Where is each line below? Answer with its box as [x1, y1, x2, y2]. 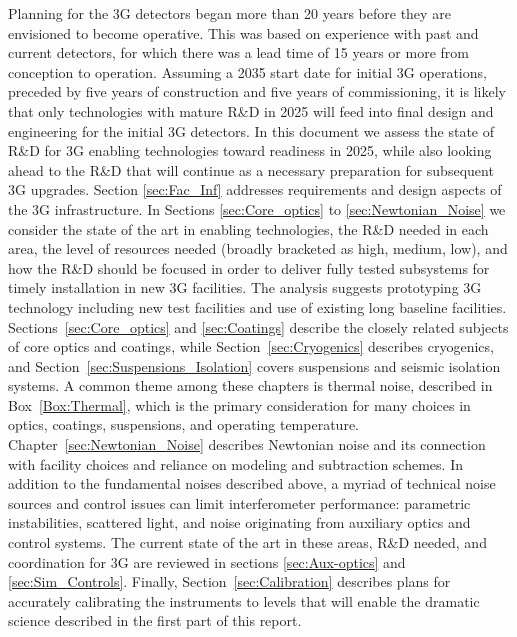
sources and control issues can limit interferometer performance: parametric [8, 492, 471, 513]
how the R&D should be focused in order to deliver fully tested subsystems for [8, 257, 490, 278]
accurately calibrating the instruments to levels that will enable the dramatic [8, 590, 480, 611]
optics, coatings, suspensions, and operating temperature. [8, 414, 359, 435]
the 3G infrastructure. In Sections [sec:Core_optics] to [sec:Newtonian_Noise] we [8, 198, 506, 219]
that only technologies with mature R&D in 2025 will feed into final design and [8, 100, 494, 121]
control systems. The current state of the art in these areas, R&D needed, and [8, 532, 487, 553]
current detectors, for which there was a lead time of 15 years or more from [8, 42, 469, 63]
